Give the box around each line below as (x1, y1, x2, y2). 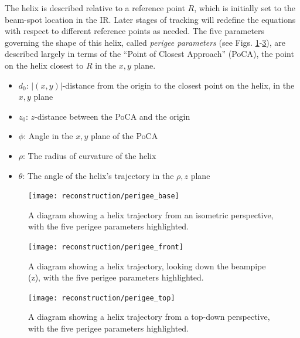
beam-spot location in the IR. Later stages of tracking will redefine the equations (5, 13, 296, 25)
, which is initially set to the (194, 2, 296, 13)
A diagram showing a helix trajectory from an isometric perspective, (28, 208, 274, 221)
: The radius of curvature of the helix (23, 149, 156, 161)
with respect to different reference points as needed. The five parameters (5, 25, 265, 37)
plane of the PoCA (91, 130, 158, 142)
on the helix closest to (5, 59, 84, 71)
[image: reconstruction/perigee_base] (28, 192, 179, 201)
